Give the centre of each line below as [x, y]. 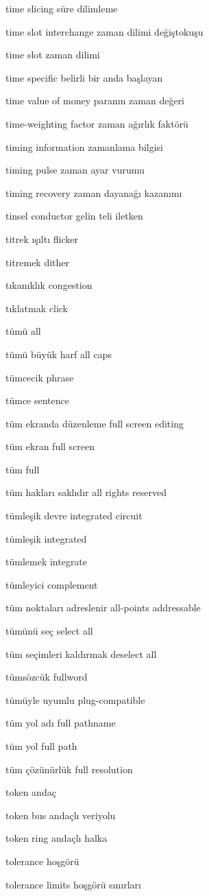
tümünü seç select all [49, 631]
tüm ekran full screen [50, 446]
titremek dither [38, 262]
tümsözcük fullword [47, 677]
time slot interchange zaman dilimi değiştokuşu [104, 31]
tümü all [23, 331]
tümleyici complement [52, 584]
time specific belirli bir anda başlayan [84, 77]
